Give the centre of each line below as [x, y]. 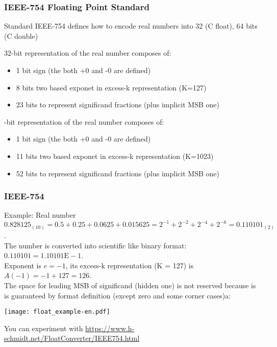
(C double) [21, 36]
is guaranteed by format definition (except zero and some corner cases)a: [118, 295]
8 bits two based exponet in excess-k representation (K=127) [111, 87]
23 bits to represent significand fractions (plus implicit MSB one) [118, 105]
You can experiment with [44, 328]
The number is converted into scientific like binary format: [95, 245]
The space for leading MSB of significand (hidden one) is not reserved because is [130, 285]
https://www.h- [110, 328]
